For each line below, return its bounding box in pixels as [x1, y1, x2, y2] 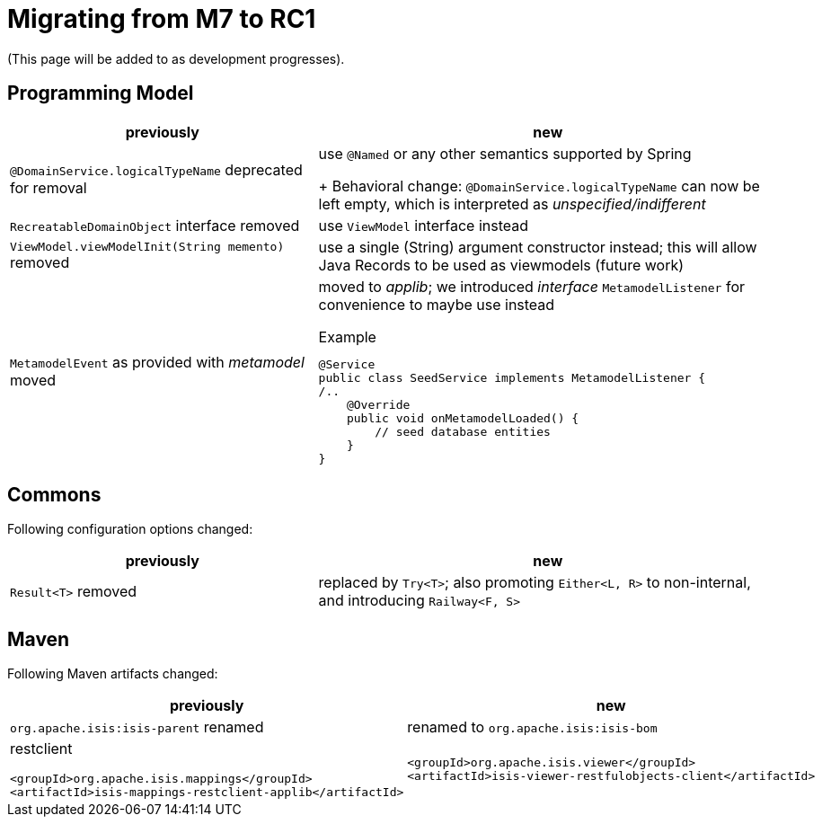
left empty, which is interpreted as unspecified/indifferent [318, 194, 706, 213]
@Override [346, 397, 411, 412]
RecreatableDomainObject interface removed [10, 216, 300, 235]
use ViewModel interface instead [318, 216, 529, 235]
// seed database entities [375, 424, 551, 439]
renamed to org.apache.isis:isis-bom [407, 718, 658, 737]
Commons [7, 483, 102, 507]
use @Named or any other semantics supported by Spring [318, 144, 692, 163]
